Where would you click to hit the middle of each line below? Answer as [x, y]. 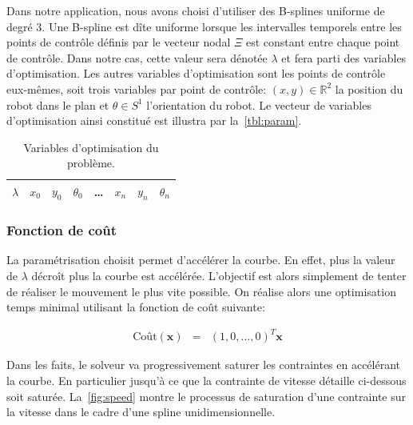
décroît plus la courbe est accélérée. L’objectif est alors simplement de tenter [219, 276]
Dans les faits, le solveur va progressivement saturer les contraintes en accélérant [204, 365]
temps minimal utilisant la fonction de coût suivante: [136, 307]
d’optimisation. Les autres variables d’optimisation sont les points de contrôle [196, 73]
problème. [91, 163]
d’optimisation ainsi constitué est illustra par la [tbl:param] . [154, 120]
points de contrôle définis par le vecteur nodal [119, 42]
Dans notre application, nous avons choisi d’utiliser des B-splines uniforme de [196, 10]
